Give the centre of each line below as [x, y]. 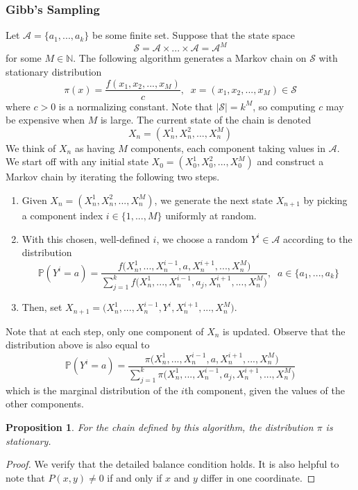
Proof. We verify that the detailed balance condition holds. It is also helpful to [172, 464]
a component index [62, 215]
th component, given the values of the [264, 390]
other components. [45, 404]
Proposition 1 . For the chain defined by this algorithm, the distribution [160, 426]
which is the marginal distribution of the [92, 390]
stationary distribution [54, 71]
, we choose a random [202, 238]
